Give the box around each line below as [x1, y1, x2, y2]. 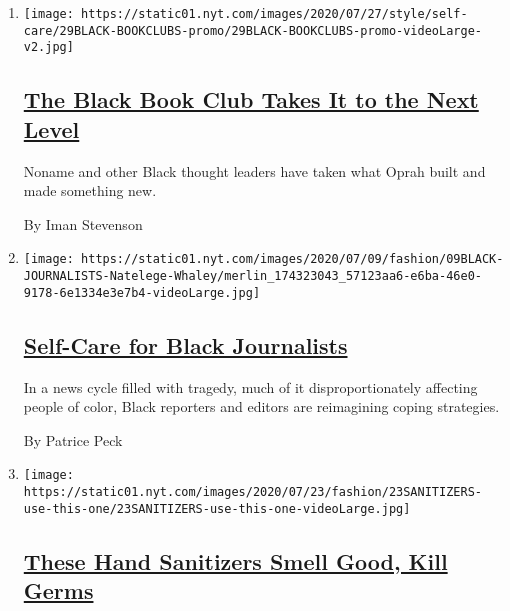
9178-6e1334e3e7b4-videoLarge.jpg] [23, 285, 261, 300]
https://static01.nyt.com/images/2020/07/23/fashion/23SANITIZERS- [23, 484, 482, 499]
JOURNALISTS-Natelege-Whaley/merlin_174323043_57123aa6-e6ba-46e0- [23, 269, 482, 283]
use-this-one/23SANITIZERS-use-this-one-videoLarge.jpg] [23, 501, 411, 516]
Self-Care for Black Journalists [23, 329, 348, 360]
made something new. [23, 180, 157, 201]
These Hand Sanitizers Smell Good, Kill [23, 545, 448, 576]
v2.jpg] [23, 40, 74, 55]
